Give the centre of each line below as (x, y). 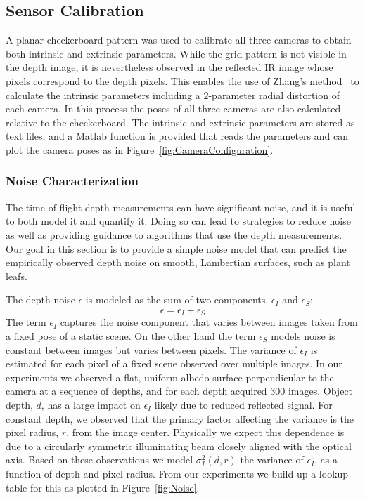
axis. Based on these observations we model (100, 460)
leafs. (17, 276)
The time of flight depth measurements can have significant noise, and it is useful (181, 207)
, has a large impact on (91, 404)
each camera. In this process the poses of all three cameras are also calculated (173, 108)
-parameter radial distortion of (274, 94)
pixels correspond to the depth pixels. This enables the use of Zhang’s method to (182, 80)
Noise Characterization (72, 181)
